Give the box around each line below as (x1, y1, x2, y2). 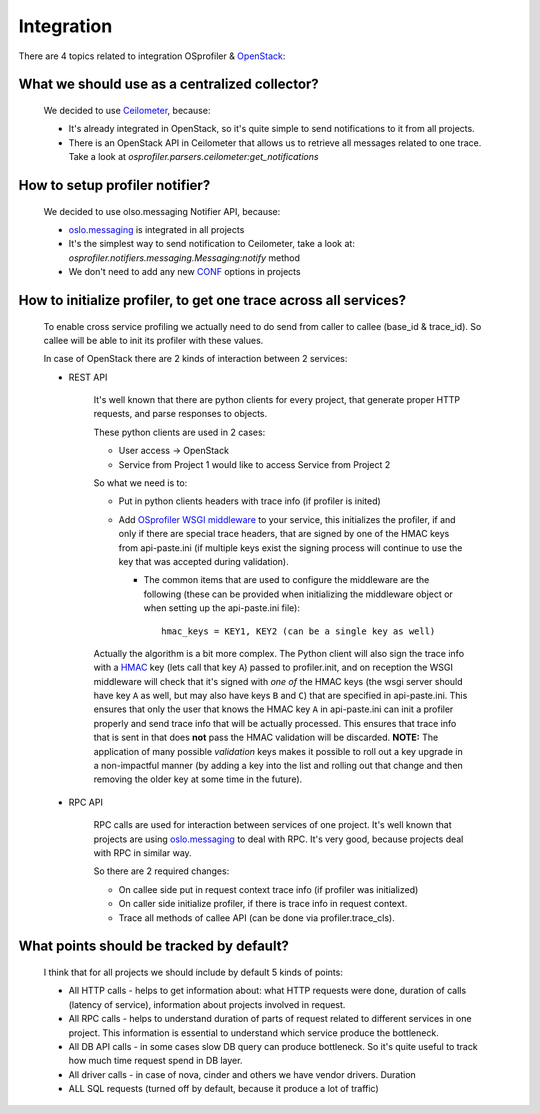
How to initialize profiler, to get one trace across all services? (18, 291, 407, 309)
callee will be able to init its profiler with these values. (43, 334, 264, 346)
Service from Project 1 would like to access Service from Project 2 (118, 458, 391, 470)
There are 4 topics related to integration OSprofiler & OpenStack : (18, 50, 286, 62)
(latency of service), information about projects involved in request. (68, 998, 346, 1010)
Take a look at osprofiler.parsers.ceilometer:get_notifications (68, 151, 319, 163)
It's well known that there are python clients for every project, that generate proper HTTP (93, 394, 461, 406)
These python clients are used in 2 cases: (93, 426, 266, 438)
